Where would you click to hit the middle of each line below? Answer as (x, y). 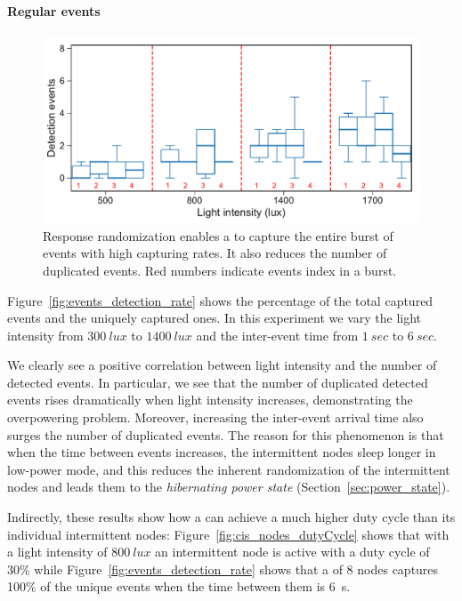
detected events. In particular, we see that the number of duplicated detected (218, 382)
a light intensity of (57, 552)
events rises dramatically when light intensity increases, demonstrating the (210, 400)
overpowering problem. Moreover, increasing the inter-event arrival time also (215, 417)
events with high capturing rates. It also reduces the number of (215, 253)
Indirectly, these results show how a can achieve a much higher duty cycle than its (231, 517)
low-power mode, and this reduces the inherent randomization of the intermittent (229, 469)
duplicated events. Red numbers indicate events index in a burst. (220, 270)
